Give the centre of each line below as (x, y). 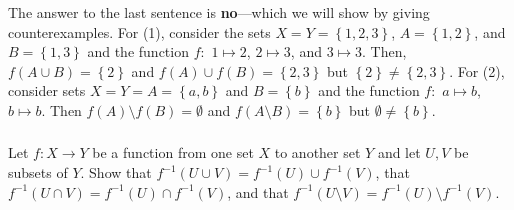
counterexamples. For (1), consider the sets (139, 31)
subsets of (38, 172)
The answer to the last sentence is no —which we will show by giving (219, 12)
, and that (258, 191)
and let (399, 152)
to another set (317, 152)
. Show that (116, 172)
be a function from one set (173, 152)
